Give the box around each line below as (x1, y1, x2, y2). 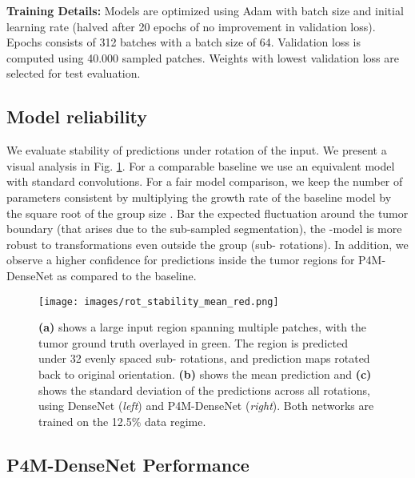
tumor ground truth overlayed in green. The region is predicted (38, 334, 348, 351)
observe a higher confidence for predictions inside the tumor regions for (6, 251, 355, 268)
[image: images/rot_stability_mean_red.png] (38, 295, 279, 307)
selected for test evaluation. (6, 65, 141, 82)
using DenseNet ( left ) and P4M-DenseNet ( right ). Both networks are (38, 397, 374, 414)
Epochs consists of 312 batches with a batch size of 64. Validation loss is (6, 34, 361, 50)
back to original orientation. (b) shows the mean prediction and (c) (38, 365, 372, 382)
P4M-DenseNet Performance (6, 452, 249, 476)
